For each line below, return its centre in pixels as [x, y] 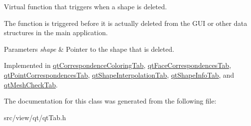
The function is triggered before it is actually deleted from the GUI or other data [125, 23]
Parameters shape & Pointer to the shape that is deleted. [89, 49]
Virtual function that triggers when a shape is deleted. [85, 6]
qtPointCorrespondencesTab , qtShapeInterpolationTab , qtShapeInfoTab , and [119, 74]
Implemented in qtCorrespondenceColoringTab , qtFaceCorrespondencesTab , [118, 65]
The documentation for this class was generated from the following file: [110, 101]
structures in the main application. [56, 32]
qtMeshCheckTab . [31, 84]
